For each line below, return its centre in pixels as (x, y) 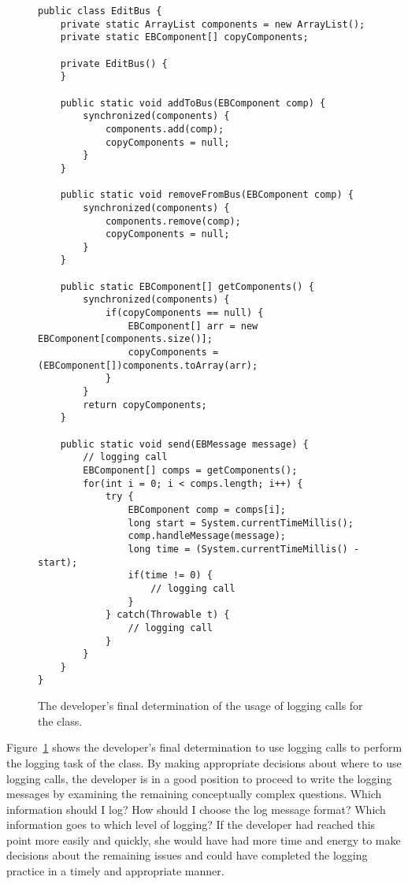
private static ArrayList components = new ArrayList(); (213, 24)
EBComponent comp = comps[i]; (207, 509)
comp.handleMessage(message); (207, 536)
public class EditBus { (100, 11)
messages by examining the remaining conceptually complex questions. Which (194, 794)
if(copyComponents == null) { (184, 313)
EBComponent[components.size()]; (125, 339)
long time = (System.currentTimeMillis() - (244, 549)
